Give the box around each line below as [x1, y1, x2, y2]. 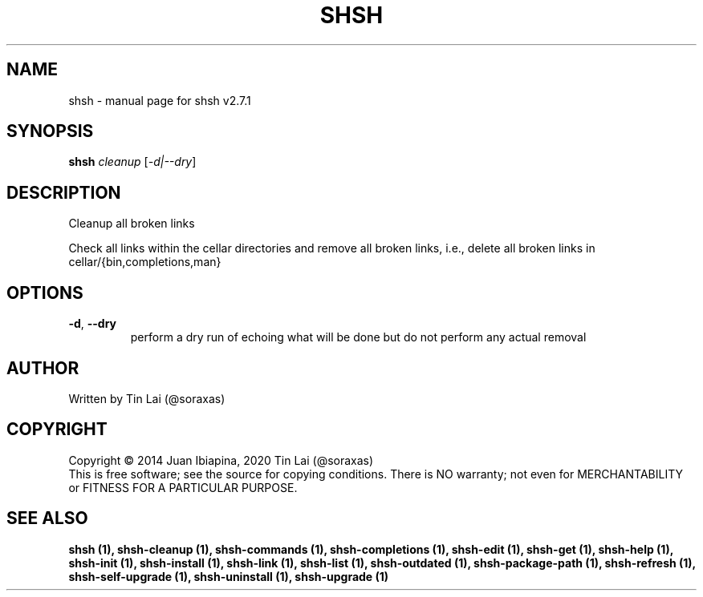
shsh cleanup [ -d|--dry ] [68, 155, 197, 169]
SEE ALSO [6, 508, 88, 529]
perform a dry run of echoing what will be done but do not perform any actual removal [130, 330, 587, 345]
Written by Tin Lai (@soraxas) [68, 391, 226, 405]
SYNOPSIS [6, 121, 94, 142]
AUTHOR [6, 357, 79, 378]
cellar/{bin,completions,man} [68, 255, 221, 269]
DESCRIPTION [6, 182, 121, 203]
